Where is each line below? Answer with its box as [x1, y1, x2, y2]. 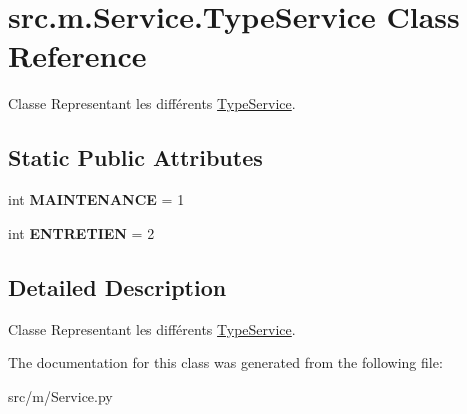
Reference [8, 35, 147, 76]
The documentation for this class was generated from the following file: [8, 352, 443, 373]
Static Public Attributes [8, 142, 263, 173]
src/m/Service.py [8, 385, 113, 406]
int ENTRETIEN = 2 [8, 222, 155, 243]
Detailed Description [8, 271, 227, 302]
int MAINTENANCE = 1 [8, 189, 185, 210]
